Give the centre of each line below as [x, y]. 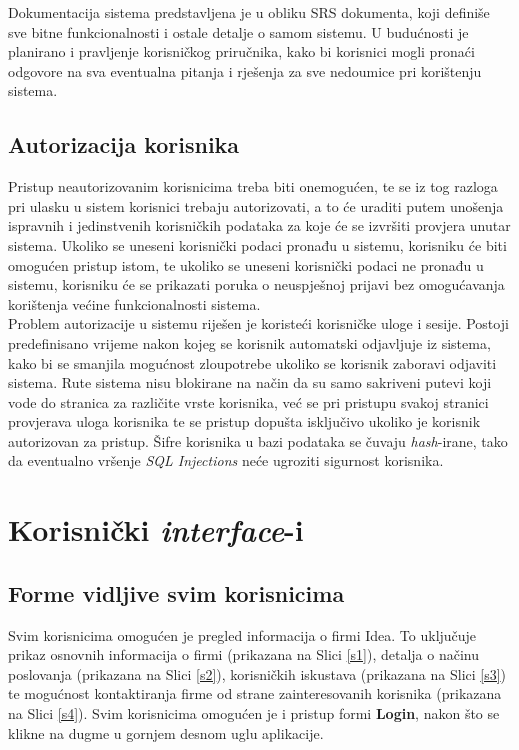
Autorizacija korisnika [124, 144]
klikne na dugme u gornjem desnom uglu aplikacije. [166, 732]
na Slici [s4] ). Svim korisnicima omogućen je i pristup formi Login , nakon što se [254, 713]
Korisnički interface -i [156, 530]
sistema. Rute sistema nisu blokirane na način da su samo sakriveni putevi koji [250, 382]
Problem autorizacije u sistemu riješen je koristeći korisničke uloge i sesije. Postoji [258, 323]
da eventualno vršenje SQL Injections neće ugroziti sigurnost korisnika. [226, 460]
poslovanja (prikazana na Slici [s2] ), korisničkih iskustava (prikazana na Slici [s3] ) [257, 673]
